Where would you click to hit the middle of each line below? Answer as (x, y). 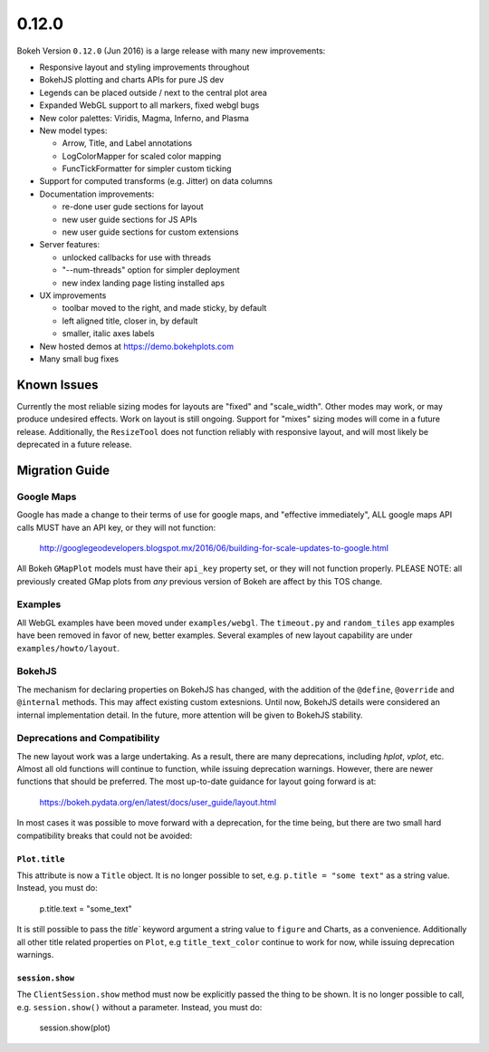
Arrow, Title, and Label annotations (127, 143)
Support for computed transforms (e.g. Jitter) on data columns (156, 181)
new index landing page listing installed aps (144, 283)
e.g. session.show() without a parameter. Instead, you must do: (139, 1007)
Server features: (70, 245)
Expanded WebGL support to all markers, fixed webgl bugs (149, 105)
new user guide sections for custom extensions (150, 232)
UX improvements (73, 295)
